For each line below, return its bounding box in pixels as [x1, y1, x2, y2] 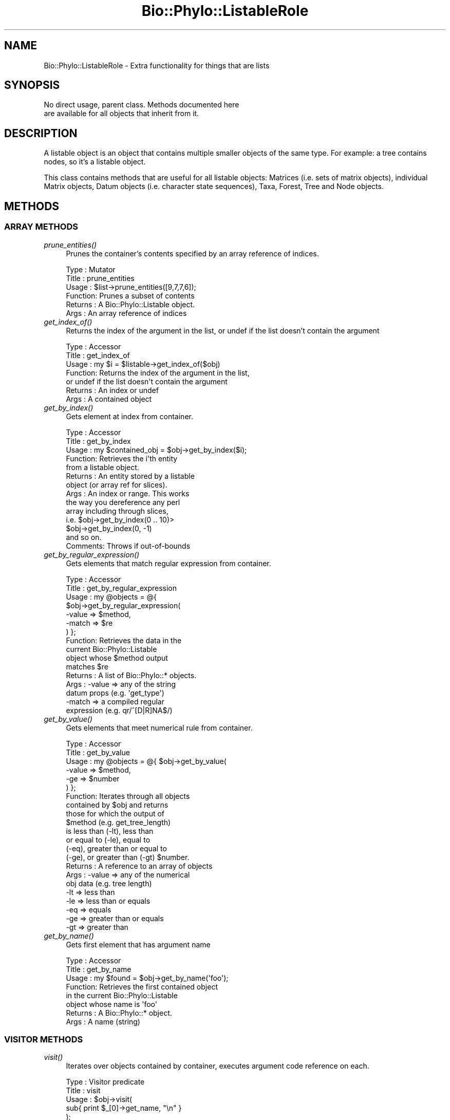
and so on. [66, 532, 102, 542]
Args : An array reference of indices [66, 308, 187, 318]
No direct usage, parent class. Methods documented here [44, 100, 239, 109]
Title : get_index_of [66, 350, 130, 360]
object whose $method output [66, 653, 168, 662]
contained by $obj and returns [66, 800, 168, 809]
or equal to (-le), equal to [66, 835, 151, 844]
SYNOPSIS [4, 79, 60, 92]
